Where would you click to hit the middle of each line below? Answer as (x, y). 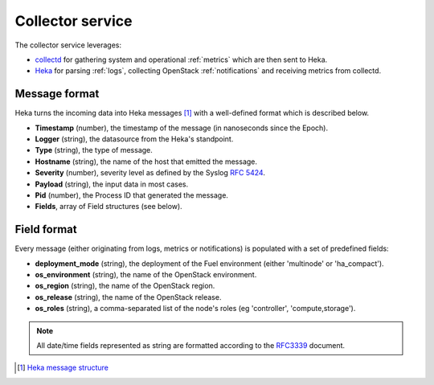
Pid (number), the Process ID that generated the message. (132, 195)
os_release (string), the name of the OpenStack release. (128, 297)
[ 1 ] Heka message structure (63, 368)
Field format (46, 229)
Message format (57, 94)
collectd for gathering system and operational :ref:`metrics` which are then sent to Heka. (181, 59)
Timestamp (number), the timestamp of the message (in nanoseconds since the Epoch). (182, 128)
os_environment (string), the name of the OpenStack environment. (146, 275)
